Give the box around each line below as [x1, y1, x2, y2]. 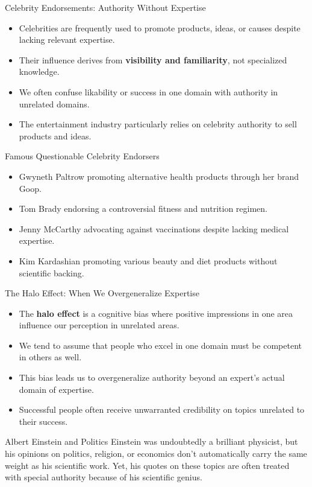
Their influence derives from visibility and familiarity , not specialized [19, 53, 287, 66]
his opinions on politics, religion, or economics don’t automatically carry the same [5, 447, 307, 460]
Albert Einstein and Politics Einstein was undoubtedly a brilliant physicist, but [5, 435, 298, 448]
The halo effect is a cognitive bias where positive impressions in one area [19, 307, 293, 319]
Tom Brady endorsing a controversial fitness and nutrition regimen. [19, 202, 267, 215]
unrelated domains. [19, 97, 90, 110]
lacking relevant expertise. [19, 33, 115, 46]
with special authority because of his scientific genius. [5, 471, 202, 483]
